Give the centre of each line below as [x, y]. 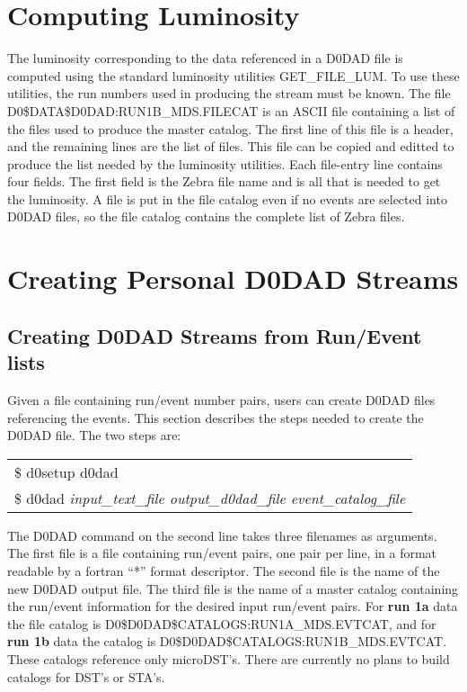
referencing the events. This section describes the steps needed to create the [216, 417]
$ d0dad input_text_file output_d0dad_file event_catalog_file [210, 498]
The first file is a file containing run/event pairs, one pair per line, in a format [222, 553]
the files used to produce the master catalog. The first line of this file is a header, [230, 128]
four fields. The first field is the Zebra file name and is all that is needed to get [224, 181]
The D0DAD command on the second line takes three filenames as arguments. [222, 535]
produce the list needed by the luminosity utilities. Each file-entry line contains [225, 163]
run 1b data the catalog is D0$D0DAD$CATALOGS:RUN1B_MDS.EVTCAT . [227, 641]
